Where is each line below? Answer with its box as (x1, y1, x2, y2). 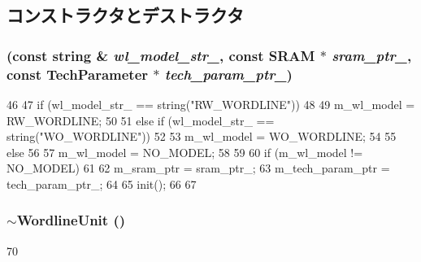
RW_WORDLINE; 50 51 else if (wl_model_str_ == (7, 111, 275, 129)
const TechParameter (7, 63, 149, 84)
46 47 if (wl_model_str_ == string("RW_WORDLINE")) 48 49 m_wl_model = (7, 95, 415, 112)
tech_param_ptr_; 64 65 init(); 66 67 (7, 175, 197, 192)
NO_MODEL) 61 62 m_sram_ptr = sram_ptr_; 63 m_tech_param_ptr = (7, 159, 390, 177)
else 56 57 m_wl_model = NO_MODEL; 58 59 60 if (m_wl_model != (7, 143, 363, 160)
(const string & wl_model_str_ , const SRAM (7, 45, 315, 65)
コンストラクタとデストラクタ (7, 2, 244, 28)
